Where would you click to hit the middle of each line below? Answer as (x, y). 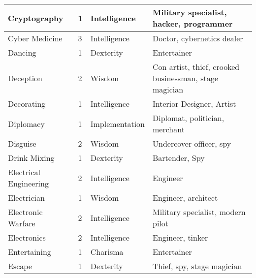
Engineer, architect (185, 198)
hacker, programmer (192, 23)
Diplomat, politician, (188, 118)
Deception (25, 78)
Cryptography (36, 18)
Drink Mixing (31, 158)
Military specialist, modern (199, 212)
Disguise (22, 143)
